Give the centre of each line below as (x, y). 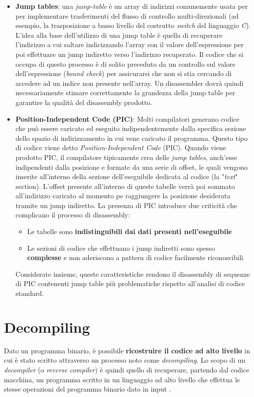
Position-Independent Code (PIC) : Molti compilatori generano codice (127, 119)
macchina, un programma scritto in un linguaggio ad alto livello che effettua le (122, 379)
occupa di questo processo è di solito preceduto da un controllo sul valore (125, 64)
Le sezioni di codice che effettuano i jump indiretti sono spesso (121, 248)
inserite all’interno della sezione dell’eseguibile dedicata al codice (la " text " (127, 176)
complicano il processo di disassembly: (73, 215)
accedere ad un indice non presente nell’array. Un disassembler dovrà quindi (129, 83)
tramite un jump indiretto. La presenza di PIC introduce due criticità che (126, 205)
